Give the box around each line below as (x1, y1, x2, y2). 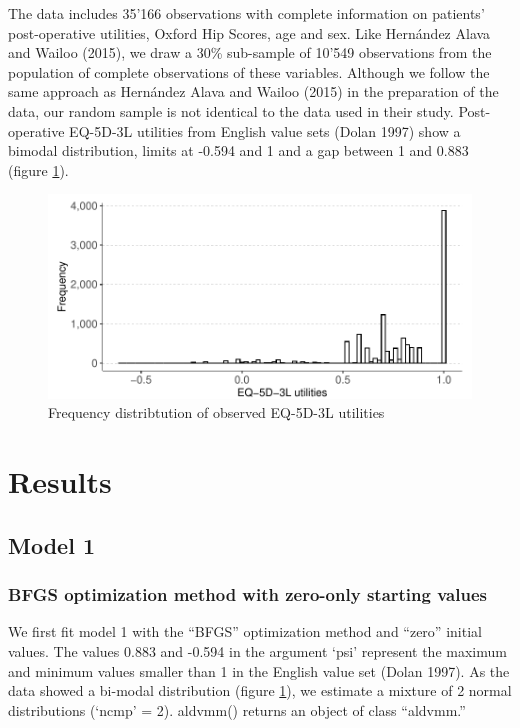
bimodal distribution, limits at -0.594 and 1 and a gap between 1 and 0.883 (8, 140, 469, 161)
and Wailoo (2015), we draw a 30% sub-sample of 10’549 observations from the (8, 42, 492, 63)
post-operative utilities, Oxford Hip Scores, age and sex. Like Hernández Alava (8, 22, 491, 43)
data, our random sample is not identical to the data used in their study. (8, 100, 454, 121)
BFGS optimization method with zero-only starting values (8, 582, 487, 607)
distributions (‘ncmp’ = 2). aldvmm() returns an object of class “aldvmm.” (8, 699, 466, 720)
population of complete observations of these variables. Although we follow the (8, 61, 490, 82)
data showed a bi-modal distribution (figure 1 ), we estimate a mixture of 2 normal (8, 680, 512, 701)
